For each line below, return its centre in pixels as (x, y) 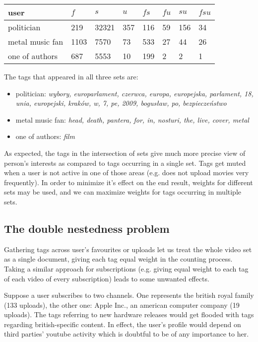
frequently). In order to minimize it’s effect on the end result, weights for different (129, 182)
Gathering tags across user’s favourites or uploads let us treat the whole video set (128, 249)
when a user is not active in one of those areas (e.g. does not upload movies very (127, 172)
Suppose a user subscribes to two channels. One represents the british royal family (129, 295)
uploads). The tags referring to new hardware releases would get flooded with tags (129, 314)
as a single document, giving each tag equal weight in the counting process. (118, 259)
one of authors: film (45, 136)
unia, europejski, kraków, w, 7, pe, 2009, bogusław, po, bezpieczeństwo (121, 103)
